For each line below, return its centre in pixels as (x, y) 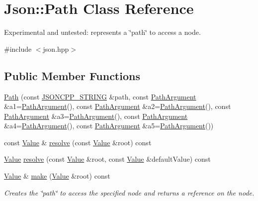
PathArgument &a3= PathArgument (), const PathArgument (96, 116)
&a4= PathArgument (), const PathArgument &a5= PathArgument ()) (109, 126)
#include (18, 49)
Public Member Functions (72, 75)
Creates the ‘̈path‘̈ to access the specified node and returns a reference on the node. (129, 192)
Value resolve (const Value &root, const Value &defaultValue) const (107, 159)
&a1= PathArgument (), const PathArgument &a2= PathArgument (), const (118, 106)
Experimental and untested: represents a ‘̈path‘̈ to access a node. (102, 32)
